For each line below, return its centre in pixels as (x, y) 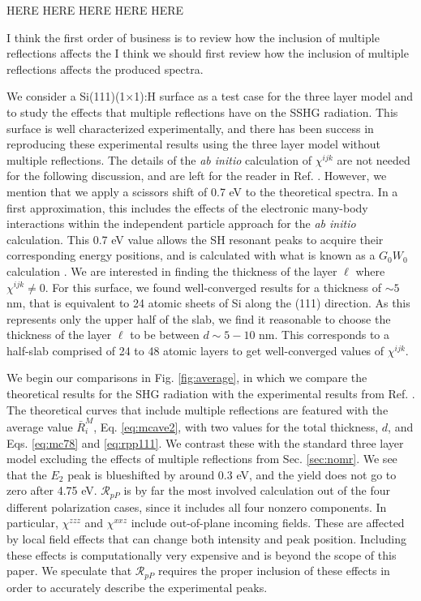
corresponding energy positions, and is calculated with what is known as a (191, 255)
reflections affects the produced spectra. (105, 69)
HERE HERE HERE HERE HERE (95, 10)
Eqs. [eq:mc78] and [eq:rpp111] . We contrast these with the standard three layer (205, 442)
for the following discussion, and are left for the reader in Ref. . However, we (197, 176)
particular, (32, 523)
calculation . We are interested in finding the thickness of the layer (172, 270)
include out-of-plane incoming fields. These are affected (268, 523)
